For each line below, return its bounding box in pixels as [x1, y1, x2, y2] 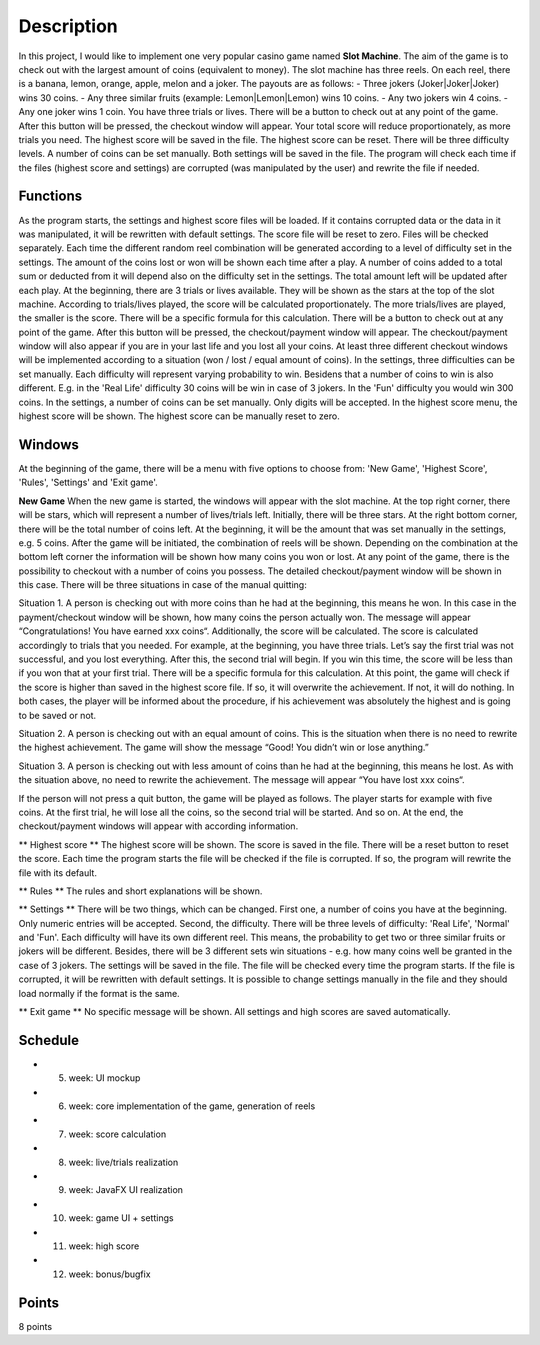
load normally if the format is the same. [18, 987, 180, 999]
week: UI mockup [68, 1072, 141, 1084]
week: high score [68, 1240, 140, 1252]
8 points [18, 1320, 53, 1332]
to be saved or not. [18, 709, 97, 721]
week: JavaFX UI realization [68, 1184, 184, 1196]
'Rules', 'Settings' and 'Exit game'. [18, 476, 159, 489]
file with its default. [18, 866, 97, 879]
